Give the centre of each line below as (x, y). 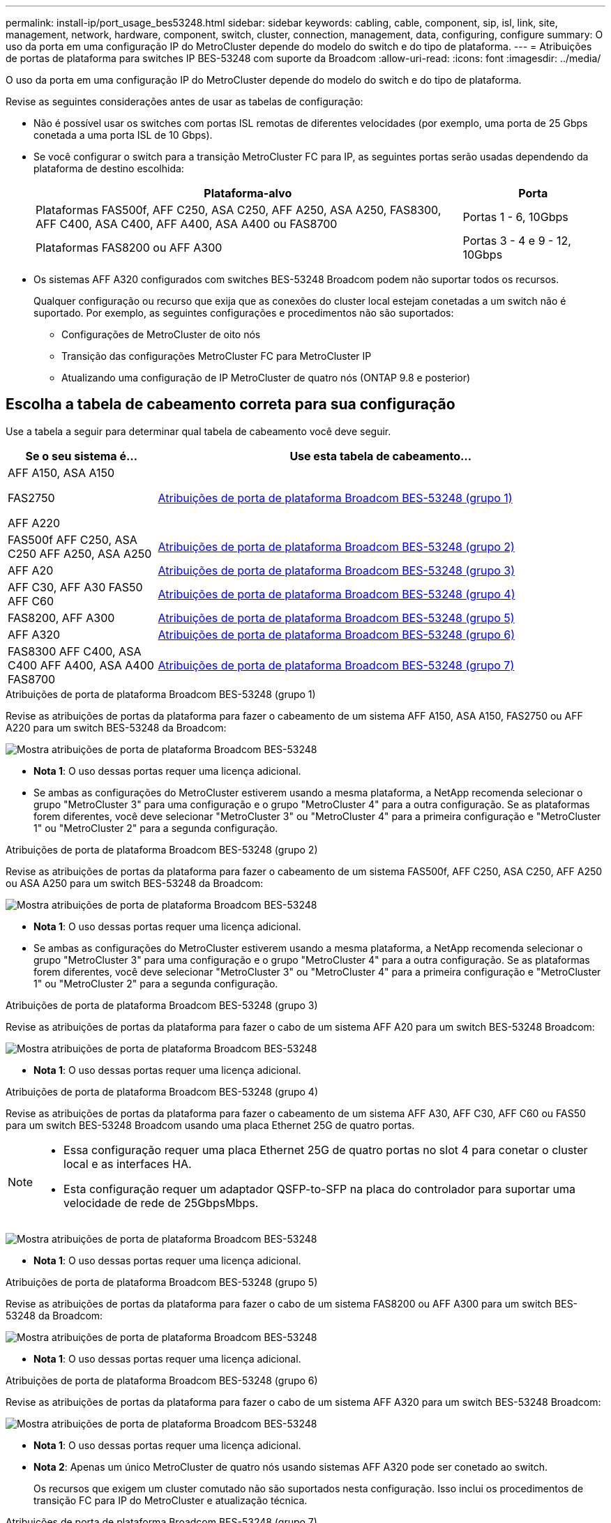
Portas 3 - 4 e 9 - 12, (517, 241)
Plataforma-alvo (248, 193)
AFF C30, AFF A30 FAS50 (75, 587)
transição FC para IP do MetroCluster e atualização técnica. (171, 1500)
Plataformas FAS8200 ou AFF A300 (129, 248)
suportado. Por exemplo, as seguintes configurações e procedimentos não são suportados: (244, 313)
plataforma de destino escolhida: (109, 168)
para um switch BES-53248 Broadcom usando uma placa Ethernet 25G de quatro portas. (210, 1125)
